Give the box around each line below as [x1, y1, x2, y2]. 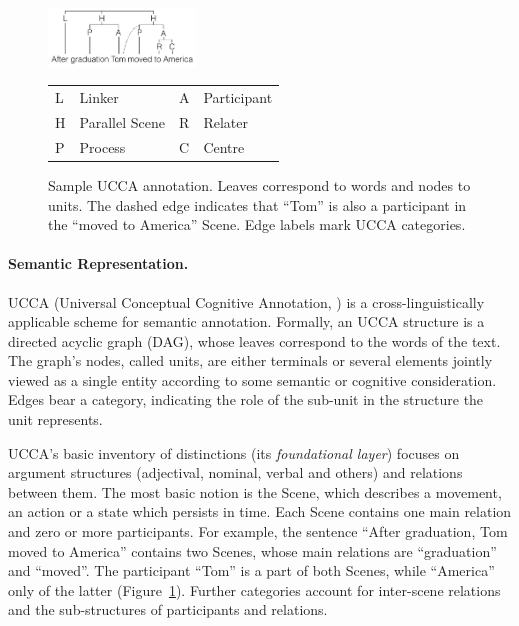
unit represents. [8, 409, 103, 430]
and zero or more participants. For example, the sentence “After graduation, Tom [8, 521, 508, 542]
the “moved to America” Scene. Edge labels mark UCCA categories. [48, 214, 466, 235]
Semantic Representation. [8, 253, 189, 274]
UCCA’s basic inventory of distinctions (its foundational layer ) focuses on [8, 442, 460, 463]
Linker [79, 87, 119, 108]
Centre [203, 136, 245, 157]
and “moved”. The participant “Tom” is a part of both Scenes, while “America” [8, 560, 495, 581]
